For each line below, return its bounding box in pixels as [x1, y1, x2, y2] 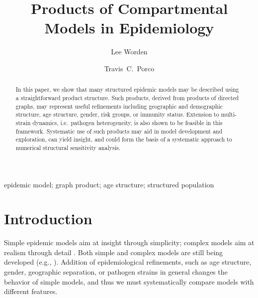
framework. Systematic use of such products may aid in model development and [15, 127, 223, 135]
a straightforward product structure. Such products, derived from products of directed [15, 93, 239, 102]
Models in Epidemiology [44, 17, 214, 38]
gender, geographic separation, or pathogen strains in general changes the [4, 267, 228, 277]
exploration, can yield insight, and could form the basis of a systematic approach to [15, 135, 232, 144]
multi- [221, 110, 237, 119]
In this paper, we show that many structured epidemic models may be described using [15, 85, 239, 94]
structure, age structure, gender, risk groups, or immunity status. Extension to [15, 110, 219, 119]
